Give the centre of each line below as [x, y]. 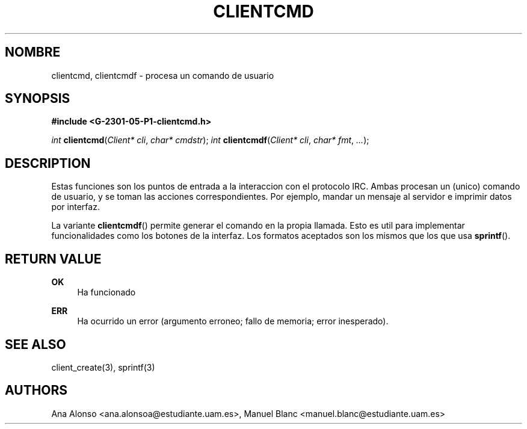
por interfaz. [76, 207]
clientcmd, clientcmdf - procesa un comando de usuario [163, 75]
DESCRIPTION [48, 163]
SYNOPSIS [38, 99]
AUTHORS [36, 390]
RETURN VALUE [53, 259]
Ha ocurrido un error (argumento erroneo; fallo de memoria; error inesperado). [233, 321]
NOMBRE [33, 52]
